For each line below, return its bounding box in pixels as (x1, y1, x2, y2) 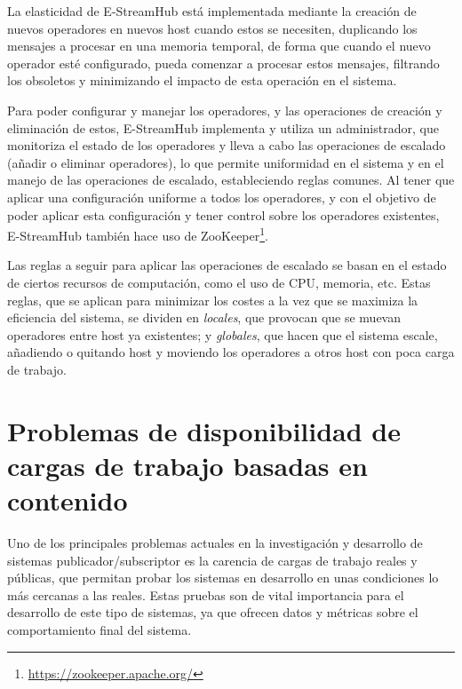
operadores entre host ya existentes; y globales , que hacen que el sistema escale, (7, 325, 438, 344)
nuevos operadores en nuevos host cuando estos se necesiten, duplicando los (7, 19, 418, 37)
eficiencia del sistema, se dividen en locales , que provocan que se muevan (7, 308, 402, 327)
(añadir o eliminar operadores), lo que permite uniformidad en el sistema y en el (7, 153, 444, 171)
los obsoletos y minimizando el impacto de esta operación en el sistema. (7, 71, 397, 90)
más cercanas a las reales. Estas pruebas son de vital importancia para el (7, 585, 404, 604)
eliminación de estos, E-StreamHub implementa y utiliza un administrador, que (7, 118, 439, 137)
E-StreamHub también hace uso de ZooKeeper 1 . (7, 224, 268, 244)
